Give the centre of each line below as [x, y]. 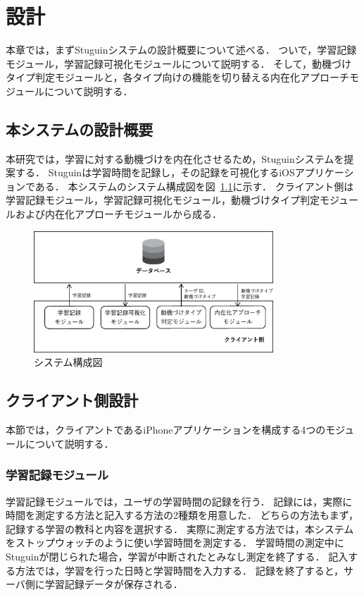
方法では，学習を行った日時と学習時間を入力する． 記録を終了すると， [180, 570]
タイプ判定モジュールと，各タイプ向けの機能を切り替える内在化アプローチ [178, 77]
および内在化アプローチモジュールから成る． [119, 214]
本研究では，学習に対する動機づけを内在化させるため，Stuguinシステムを [175, 158]
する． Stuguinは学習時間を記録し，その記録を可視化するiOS [155, 172]
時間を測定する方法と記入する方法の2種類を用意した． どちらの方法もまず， [182, 515]
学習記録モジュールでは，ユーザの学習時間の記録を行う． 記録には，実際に [179, 501]
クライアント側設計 [72, 400]
